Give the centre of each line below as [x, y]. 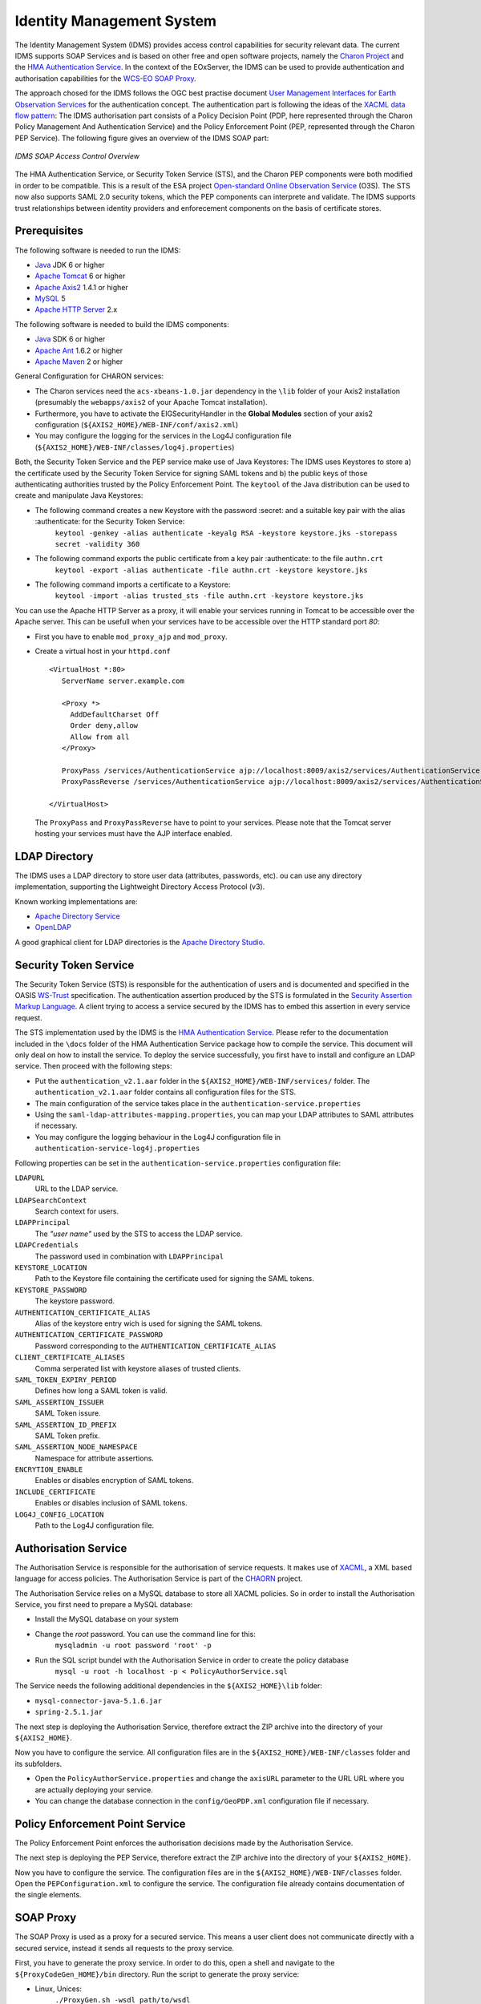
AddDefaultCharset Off [115, 714]
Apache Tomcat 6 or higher [80, 276]
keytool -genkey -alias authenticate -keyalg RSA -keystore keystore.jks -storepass [226, 533]
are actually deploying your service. [94, 1790]
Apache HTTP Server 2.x [76, 309]
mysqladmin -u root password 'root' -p [133, 1646]
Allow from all [100, 737]
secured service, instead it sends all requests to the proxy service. [125, 1948]
